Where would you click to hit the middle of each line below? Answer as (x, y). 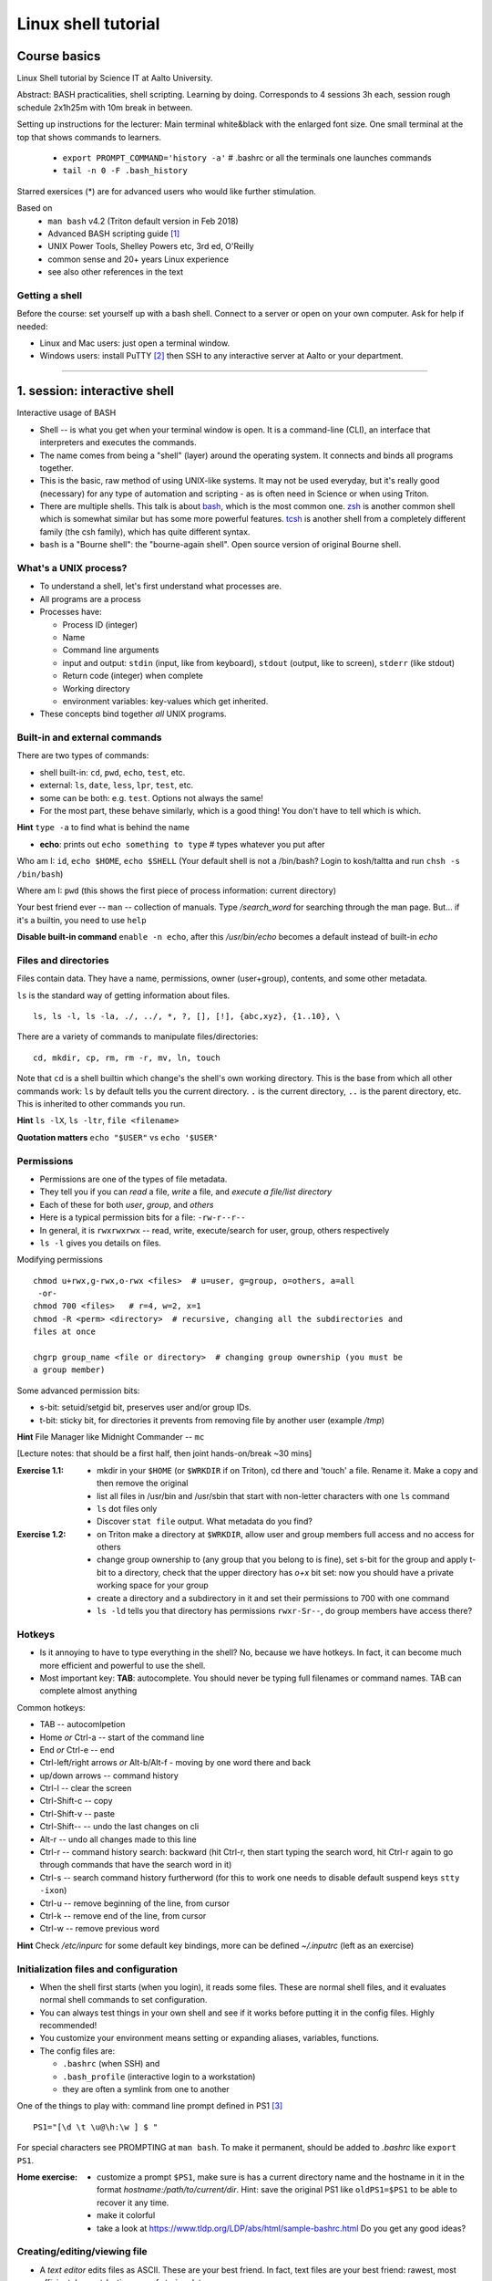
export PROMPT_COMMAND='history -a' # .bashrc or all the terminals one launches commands (247, 158)
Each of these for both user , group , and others (127, 1204)
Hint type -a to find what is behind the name (103, 828)
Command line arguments (111, 650)
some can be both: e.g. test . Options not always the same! (151, 797)
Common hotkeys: (51, 1707)
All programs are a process (90, 599)
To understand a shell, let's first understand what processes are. (161, 586)
